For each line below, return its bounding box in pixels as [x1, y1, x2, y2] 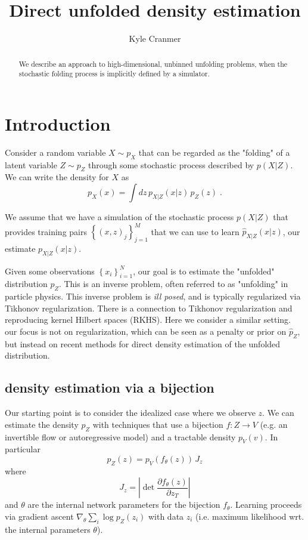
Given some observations [5, 264, 95, 277]
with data [148, 510, 184, 522]
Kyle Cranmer [129, 32, 181, 45]
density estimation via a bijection [5, 378, 214, 397]
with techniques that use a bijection [92, 418, 223, 430]
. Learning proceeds [230, 498, 302, 511]
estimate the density [5, 418, 79, 430]
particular [5, 443, 41, 455]
